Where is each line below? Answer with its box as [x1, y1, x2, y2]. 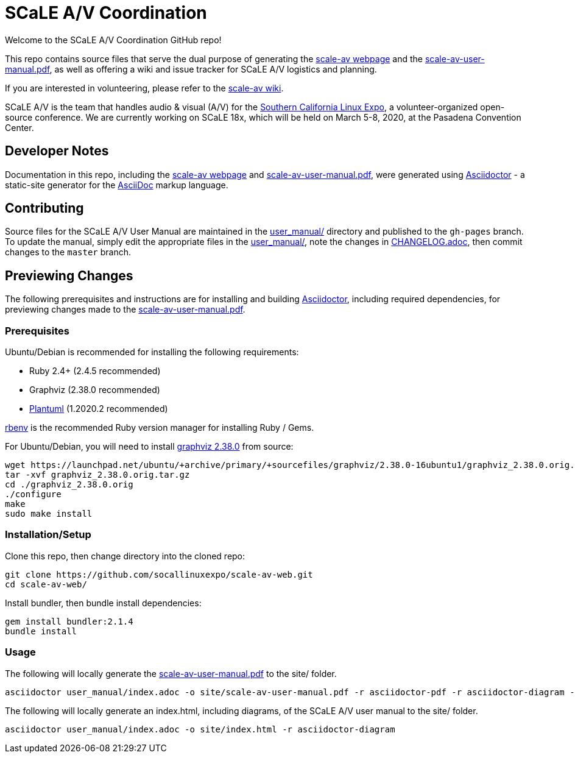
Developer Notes [5, 143, 109, 159]
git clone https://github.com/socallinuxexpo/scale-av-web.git [5, 569, 313, 579]
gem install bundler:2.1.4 [5, 616, 133, 626]
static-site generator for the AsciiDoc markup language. [5, 179, 228, 190]
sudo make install [5, 509, 93, 519]
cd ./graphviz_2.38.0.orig [5, 480, 133, 490]
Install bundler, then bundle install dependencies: [5, 597, 202, 608]
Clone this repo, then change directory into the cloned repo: [5, 550, 245, 561]
